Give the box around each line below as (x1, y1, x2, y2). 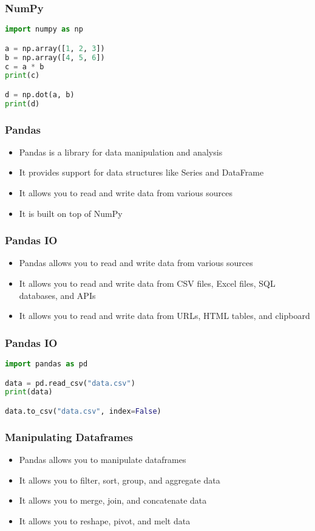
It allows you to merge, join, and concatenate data (19, 494, 207, 507)
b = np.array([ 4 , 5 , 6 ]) (5, 53, 105, 62)
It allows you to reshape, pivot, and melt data (19, 514, 191, 527)
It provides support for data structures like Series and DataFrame (19, 166, 264, 179)
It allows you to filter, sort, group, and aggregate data (19, 473, 220, 486)
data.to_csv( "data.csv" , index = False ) (5, 407, 161, 416)
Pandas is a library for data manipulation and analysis (19, 145, 223, 158)
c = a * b (5, 62, 44, 71)
